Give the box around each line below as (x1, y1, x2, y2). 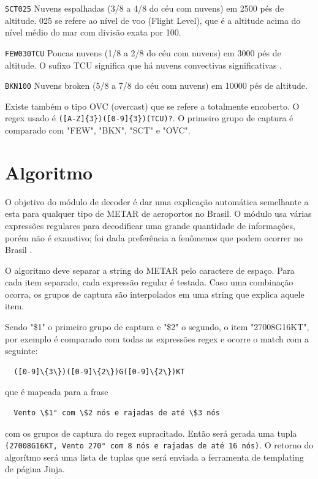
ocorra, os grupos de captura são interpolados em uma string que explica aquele (5, 287, 305, 300)
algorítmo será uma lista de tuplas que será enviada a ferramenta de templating (5, 450, 304, 463)
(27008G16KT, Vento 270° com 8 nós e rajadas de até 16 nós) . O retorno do (5, 439, 314, 451)
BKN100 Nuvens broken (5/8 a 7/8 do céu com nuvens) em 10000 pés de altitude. (5, 79, 308, 92)
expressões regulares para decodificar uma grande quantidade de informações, (5, 219, 295, 232)
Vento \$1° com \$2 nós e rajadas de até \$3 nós (13, 409, 220, 418)
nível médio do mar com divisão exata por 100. (5, 26, 181, 39)
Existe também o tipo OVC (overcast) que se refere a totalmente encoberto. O (5, 99, 300, 112)
